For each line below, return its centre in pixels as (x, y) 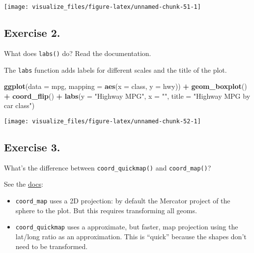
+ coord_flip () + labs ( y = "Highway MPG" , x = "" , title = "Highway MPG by (127, 96)
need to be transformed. (52, 246)
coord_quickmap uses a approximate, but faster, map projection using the (127, 227)
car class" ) (19, 105)
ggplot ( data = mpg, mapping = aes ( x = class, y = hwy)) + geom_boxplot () (126, 86)
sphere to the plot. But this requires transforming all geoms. (106, 210)
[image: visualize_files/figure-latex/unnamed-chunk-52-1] (102, 121)
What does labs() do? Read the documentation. (78, 53)
